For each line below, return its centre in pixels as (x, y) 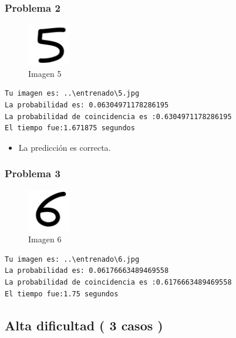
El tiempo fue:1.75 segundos (62, 294)
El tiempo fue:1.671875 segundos (70, 128)
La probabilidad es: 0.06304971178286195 (87, 105)
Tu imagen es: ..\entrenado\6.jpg (72, 259)
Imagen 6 (45, 239)
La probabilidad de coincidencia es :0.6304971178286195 (118, 116)
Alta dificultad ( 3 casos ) (84, 325)
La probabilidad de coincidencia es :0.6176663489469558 (118, 282)
